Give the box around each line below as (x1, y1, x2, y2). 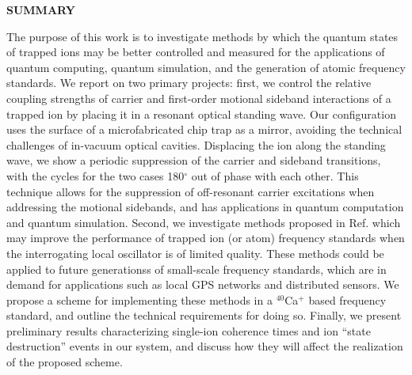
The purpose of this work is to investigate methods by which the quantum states (6, 28, 399, 44)
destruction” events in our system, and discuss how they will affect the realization (6, 338, 403, 354)
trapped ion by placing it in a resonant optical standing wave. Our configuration (6, 105, 396, 122)
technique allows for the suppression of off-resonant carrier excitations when (6, 183, 375, 199)
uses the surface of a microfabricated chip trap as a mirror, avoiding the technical (6, 121, 402, 138)
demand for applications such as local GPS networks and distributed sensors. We (6, 276, 399, 293)
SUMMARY (6, 2, 75, 17)
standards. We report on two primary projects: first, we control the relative (6, 74, 372, 91)
